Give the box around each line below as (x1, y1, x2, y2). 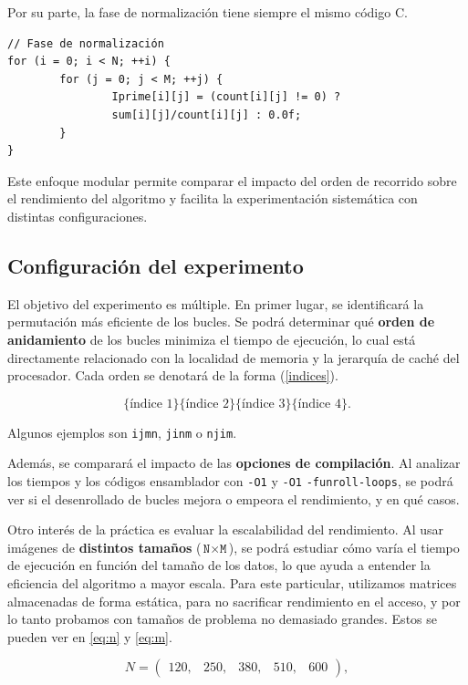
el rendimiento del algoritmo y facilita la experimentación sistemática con (7, 189, 418, 208)
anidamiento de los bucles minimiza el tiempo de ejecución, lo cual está (7, 329, 416, 348)
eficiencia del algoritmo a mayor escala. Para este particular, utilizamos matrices (7, 573, 457, 592)
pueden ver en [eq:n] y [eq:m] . (7, 627, 172, 646)
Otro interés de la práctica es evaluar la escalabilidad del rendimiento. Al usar (7, 520, 444, 539)
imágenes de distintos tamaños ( (7, 537, 202, 556)
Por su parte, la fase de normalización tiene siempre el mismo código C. (7, 3, 408, 21)
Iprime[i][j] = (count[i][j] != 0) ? (111, 90, 341, 104)
